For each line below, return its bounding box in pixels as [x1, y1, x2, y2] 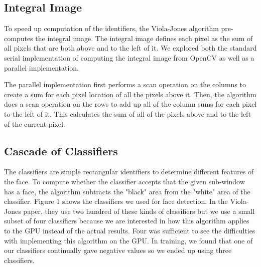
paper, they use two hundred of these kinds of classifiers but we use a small [23, 205, 255, 216]
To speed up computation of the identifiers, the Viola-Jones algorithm [4, 23, 219, 34]
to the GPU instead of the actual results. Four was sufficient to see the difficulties [4, 225, 255, 235]
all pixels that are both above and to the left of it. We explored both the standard [4, 43, 257, 53]
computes [4, 33, 33, 43]
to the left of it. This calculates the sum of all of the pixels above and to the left [4, 108, 251, 119]
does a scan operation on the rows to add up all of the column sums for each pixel [4, 99, 257, 109]
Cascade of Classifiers [4, 143, 118, 158]
